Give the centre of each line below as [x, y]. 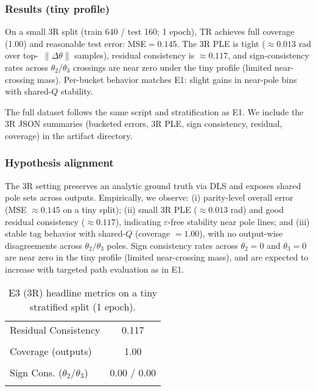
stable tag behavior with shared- [65, 233]
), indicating [138, 221]
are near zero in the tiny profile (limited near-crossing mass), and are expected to [157, 257]
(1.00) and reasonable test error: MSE [75, 43]
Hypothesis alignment [59, 163]
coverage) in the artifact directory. [69, 135]
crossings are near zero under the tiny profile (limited [172, 67]
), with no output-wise [241, 233]
